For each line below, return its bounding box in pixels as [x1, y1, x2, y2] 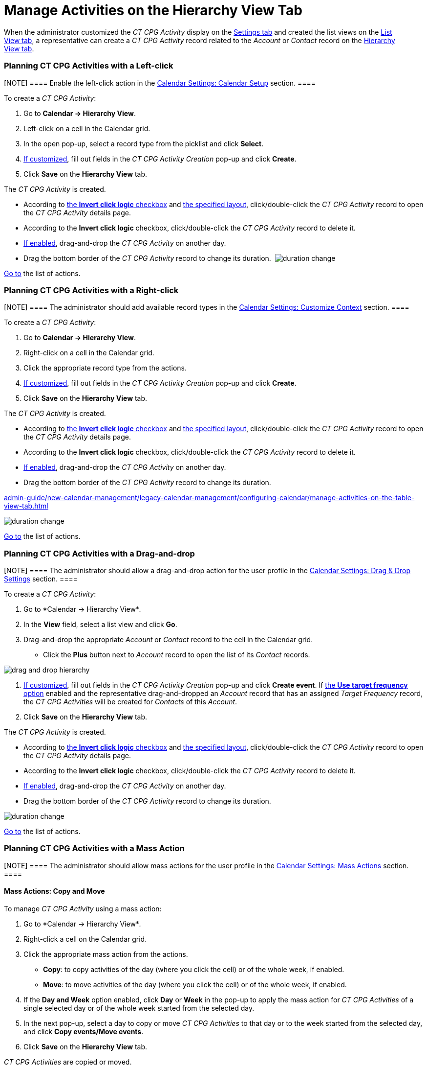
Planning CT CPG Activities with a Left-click [4, 61, 173, 71]
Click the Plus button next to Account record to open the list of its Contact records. [43, 650, 310, 659]
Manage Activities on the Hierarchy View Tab [4, 2, 302, 19]
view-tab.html [4, 502, 48, 510]
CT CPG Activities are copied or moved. [4, 1057, 132, 1066]
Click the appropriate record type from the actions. [23, 364, 187, 372]
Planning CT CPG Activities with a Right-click [4, 285, 179, 295]
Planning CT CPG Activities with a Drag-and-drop [4, 548, 195, 558]
